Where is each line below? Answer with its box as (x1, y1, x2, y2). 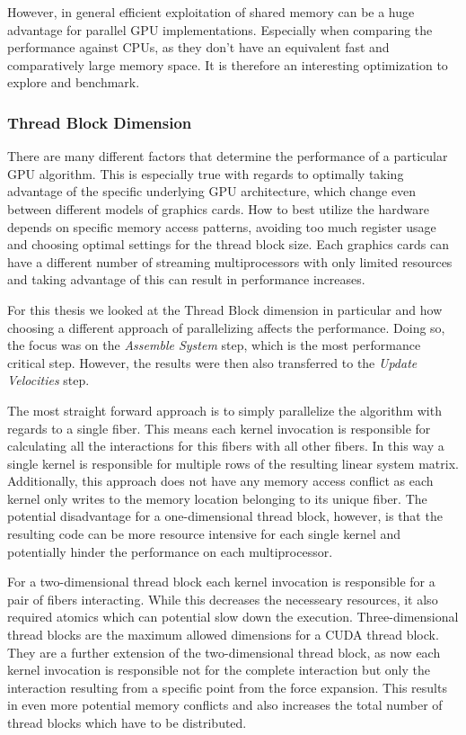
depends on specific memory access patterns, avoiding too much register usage (7, 217, 436, 236)
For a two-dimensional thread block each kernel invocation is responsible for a (7, 572, 435, 591)
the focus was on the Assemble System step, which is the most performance (7, 336, 421, 354)
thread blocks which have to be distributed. (7, 713, 247, 731)
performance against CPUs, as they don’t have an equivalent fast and (7, 38, 390, 57)
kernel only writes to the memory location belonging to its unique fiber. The (7, 489, 427, 507)
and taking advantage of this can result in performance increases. (7, 270, 365, 289)
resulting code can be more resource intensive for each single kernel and (7, 524, 401, 543)
